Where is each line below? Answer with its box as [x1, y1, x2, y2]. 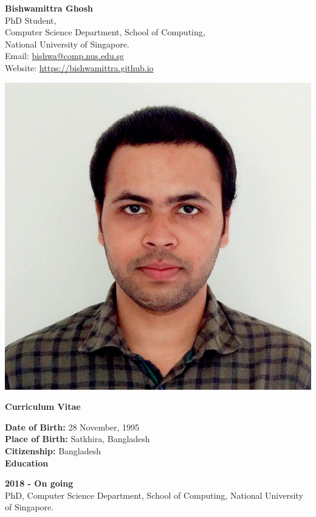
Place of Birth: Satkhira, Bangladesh [5, 432, 150, 445]
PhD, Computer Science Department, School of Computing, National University [5, 488, 303, 501]
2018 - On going [5, 477, 74, 490]
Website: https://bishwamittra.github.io [5, 61, 154, 74]
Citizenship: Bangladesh [5, 444, 101, 457]
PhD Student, [5, 13, 57, 26]
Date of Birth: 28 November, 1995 [5, 420, 140, 433]
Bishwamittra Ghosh [5, 2, 93, 14]
